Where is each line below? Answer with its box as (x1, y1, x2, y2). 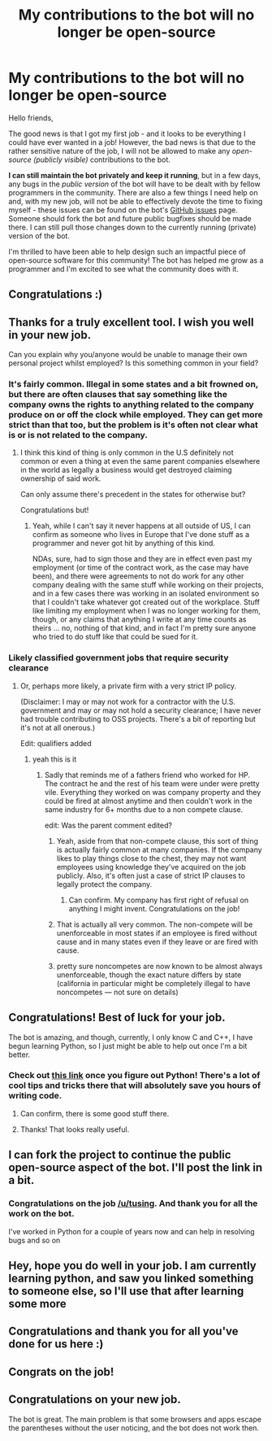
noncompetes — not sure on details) (56, 987, 179, 997)
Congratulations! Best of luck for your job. (8, 1011, 226, 1024)
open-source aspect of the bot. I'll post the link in (8, 1161, 263, 1175)
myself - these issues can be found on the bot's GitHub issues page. (8, 205, 238, 215)
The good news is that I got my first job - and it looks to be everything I (8, 129, 246, 138)
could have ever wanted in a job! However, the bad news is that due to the (8, 137, 256, 147)
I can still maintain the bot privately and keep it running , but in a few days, (8, 170, 261, 180)
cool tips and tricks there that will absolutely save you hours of (8, 1080, 261, 1091)
